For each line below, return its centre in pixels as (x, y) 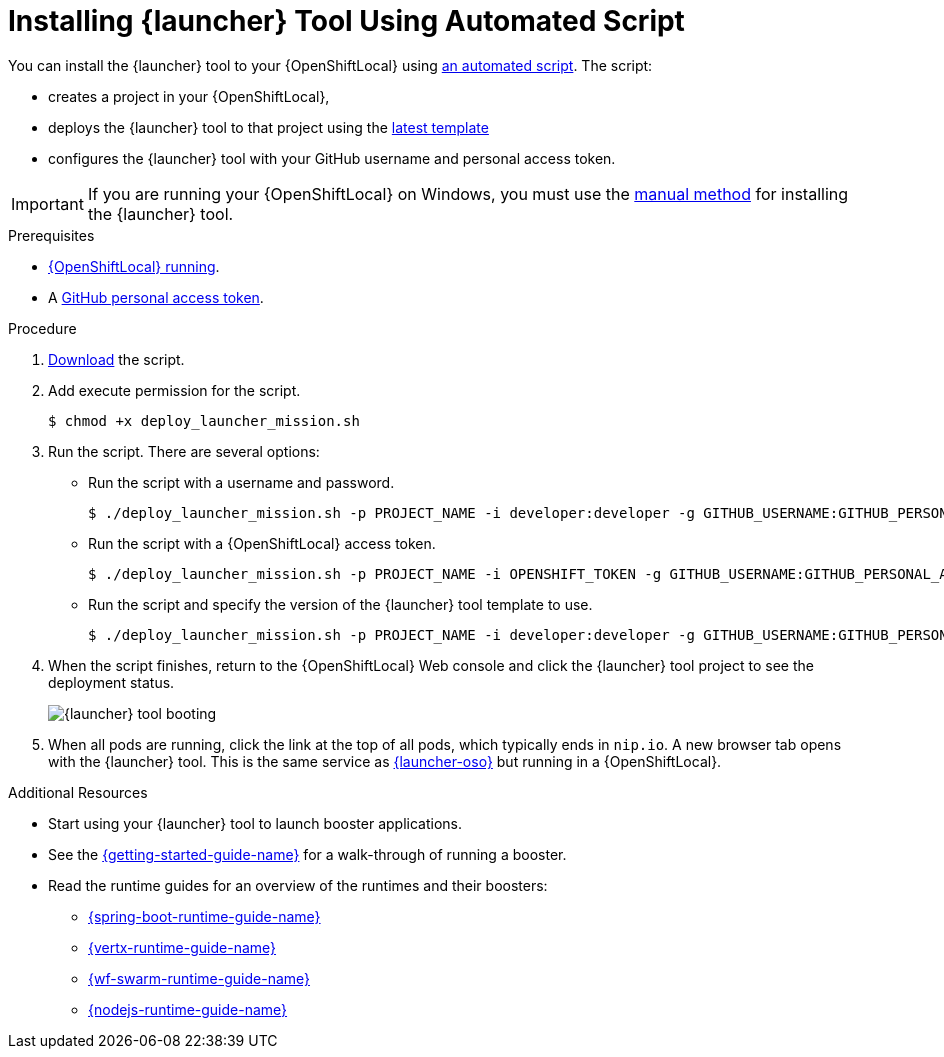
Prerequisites (51, 235)
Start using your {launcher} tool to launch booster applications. (255, 823)
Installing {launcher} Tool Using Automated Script (346, 21)
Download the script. (116, 359)
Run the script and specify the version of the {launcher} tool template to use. (340, 604)
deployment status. (111, 682)
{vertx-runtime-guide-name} (182, 947)
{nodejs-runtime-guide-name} (188, 1009)
